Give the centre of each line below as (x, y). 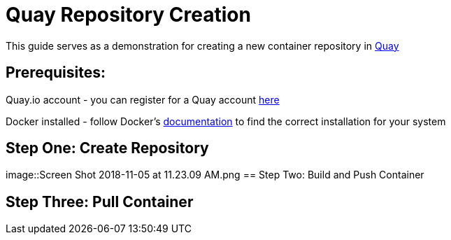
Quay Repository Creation (128, 15)
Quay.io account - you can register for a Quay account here (143, 99)
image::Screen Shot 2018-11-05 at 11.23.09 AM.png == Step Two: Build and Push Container (215, 175)
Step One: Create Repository (107, 148)
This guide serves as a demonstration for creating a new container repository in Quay (202, 45)
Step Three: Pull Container (100, 202)
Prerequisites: (56, 73)
